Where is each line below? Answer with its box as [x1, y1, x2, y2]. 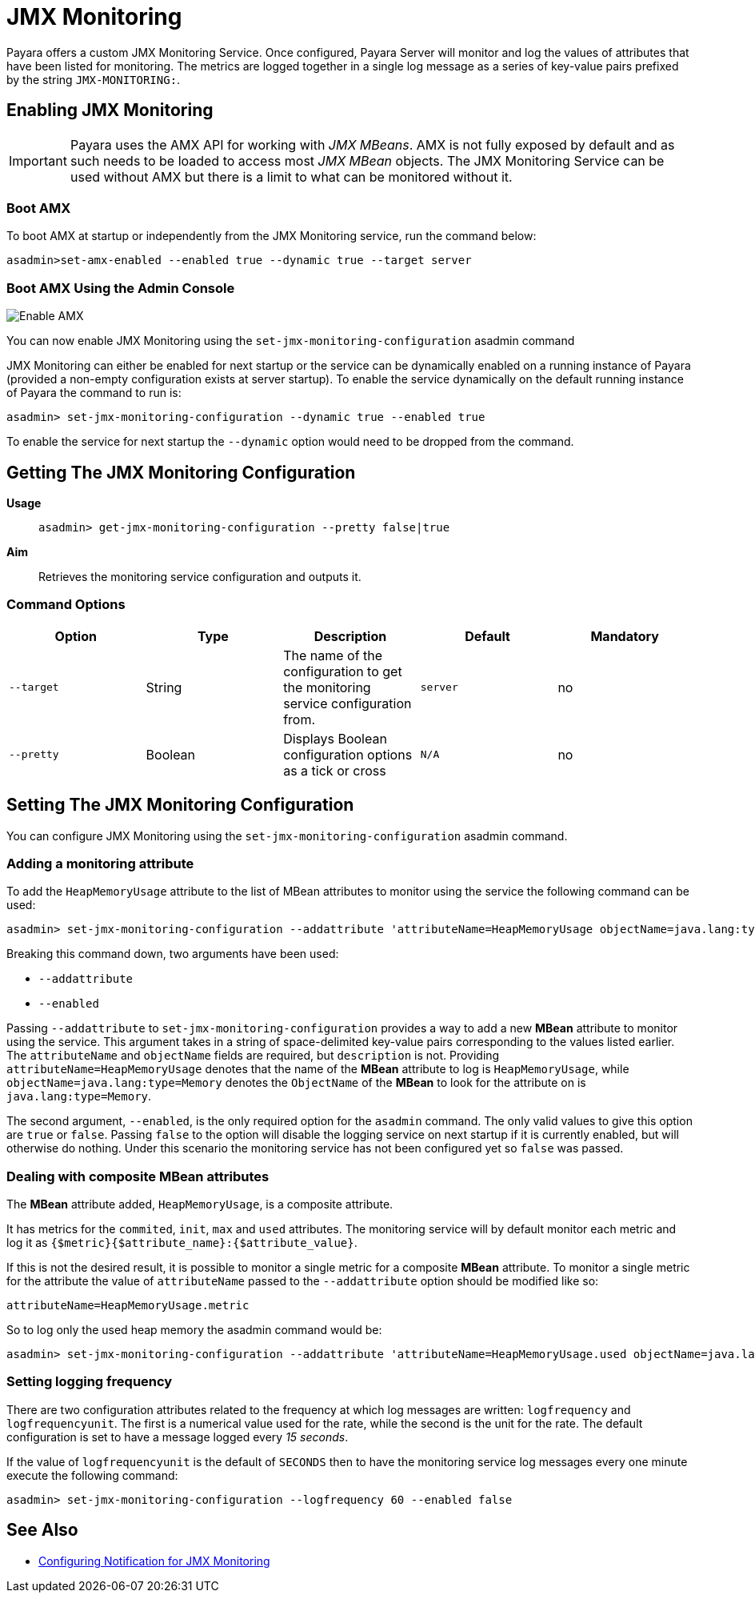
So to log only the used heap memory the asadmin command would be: [6, 1323, 382, 1337]
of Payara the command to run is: [6, 386, 182, 400]
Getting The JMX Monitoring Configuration [6, 462, 356, 483]
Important [9, 152, 67, 169]
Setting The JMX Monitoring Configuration [6, 795, 354, 816]
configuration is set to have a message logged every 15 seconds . [6, 1429, 349, 1444]
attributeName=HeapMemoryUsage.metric [6, 1299, 250, 1312]
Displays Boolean [283, 730, 387, 747]
